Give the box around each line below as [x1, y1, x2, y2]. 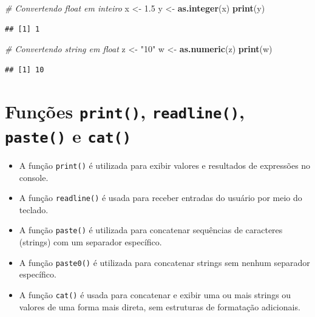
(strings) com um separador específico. [19, 236, 162, 248]
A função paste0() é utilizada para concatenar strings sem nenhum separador [19, 256, 310, 268]
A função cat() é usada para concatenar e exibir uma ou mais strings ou [19, 288, 291, 301]
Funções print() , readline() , [5, 98, 245, 123]
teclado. [19, 203, 49, 216]
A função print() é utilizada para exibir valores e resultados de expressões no [19, 158, 311, 171]
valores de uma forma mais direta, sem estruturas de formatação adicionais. [19, 300, 300, 313]
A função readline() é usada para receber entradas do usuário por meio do [19, 191, 302, 204]
